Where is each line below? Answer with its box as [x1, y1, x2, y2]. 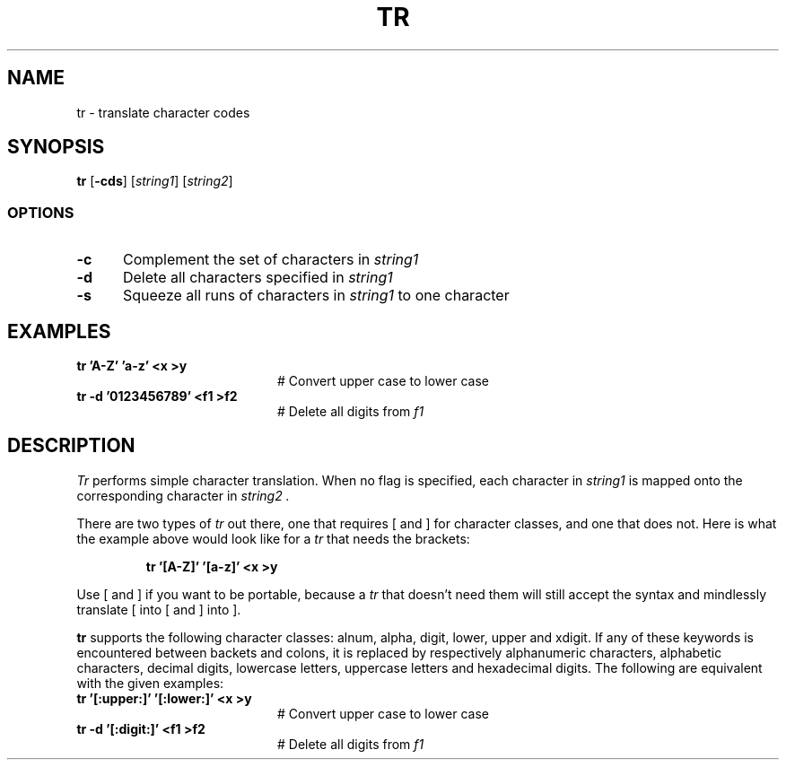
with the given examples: [76, 675, 224, 691]
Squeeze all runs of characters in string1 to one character [122, 286, 510, 305]
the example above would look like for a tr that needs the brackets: [76, 530, 470, 546]
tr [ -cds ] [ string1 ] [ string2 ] [76, 173, 233, 189]
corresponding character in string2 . [76, 487, 290, 503]
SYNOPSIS [7, 135, 105, 159]
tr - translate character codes [76, 104, 250, 120]
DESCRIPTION [7, 434, 135, 458]
